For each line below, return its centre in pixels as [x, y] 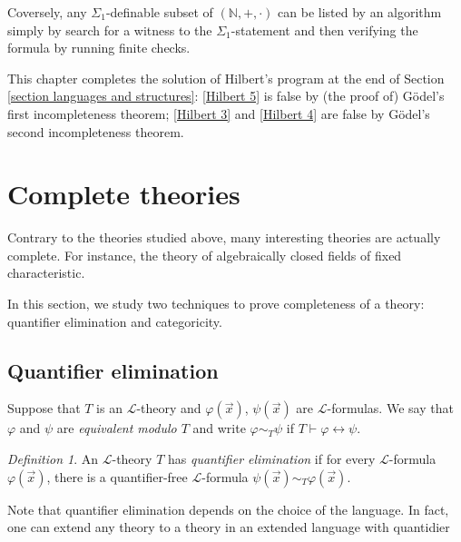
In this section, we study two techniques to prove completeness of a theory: [216, 304]
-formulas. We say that [390, 408]
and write [219, 428]
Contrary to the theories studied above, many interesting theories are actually [224, 237]
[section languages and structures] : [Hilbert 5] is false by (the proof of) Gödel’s [226, 96]
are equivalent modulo [117, 428]
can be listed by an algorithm [360, 12]
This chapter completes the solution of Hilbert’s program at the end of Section [226, 78]
